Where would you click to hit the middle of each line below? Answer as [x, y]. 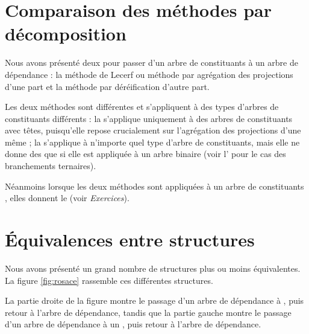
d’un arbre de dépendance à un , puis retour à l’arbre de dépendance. [133, 324]
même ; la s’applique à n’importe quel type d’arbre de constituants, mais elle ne [152, 142]
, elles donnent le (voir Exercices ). [67, 198]
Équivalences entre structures [130, 239]
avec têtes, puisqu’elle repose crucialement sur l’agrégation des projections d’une [153, 130]
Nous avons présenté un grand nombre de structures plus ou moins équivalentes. [153, 268]
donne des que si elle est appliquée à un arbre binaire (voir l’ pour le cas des [145, 154]
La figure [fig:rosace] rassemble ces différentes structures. [109, 280]
